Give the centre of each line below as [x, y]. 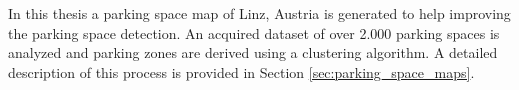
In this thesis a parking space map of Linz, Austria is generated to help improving [259, 13]
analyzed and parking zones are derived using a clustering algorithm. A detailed [253, 52]
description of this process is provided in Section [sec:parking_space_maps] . [241, 71]
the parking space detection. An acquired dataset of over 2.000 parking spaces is [254, 32]
